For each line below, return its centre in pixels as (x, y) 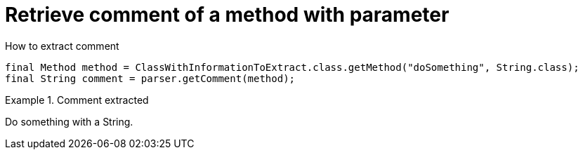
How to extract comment (62, 46)
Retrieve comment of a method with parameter (227, 15)
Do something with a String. (69, 121)
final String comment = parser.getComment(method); (150, 78)
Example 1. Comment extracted (77, 100)
